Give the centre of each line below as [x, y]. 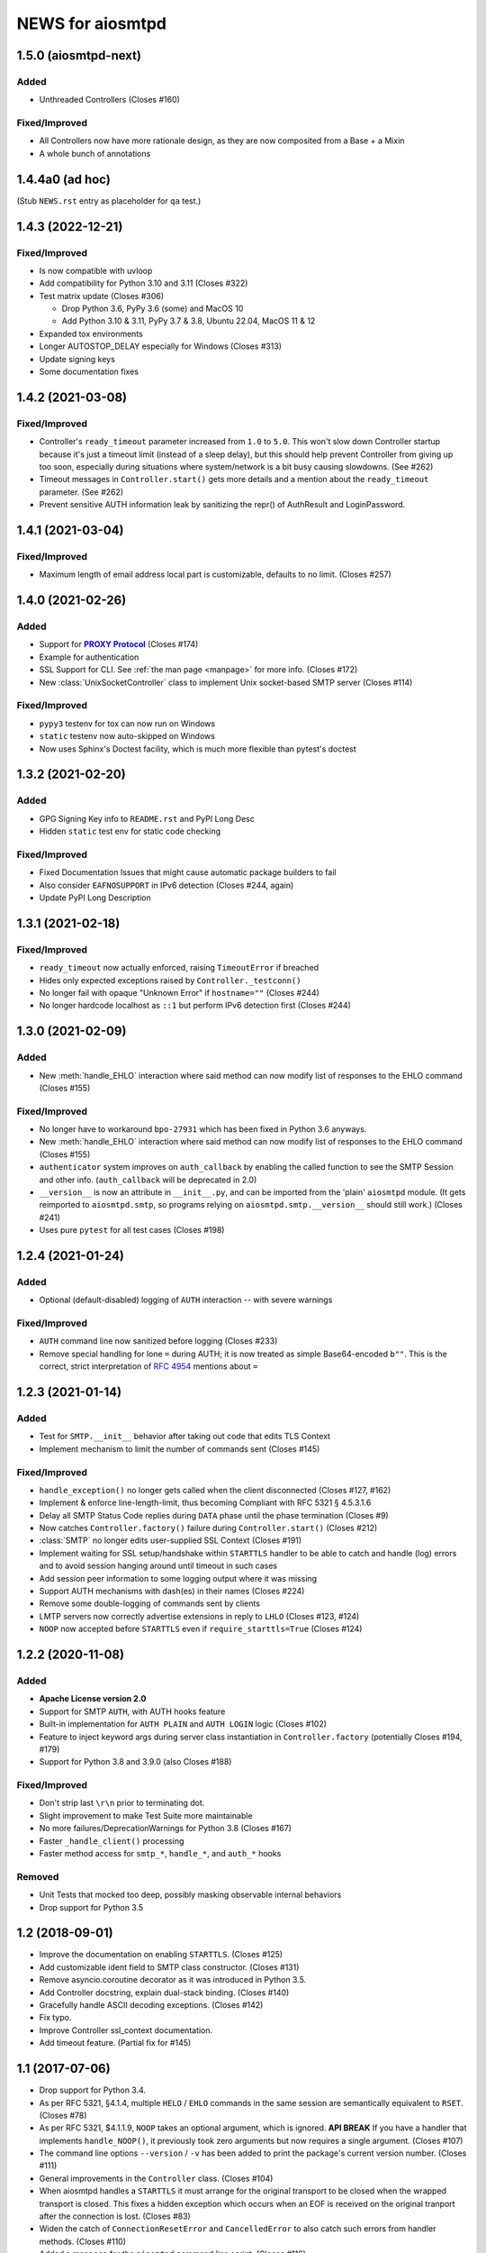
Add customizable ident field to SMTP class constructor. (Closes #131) [169, 1967]
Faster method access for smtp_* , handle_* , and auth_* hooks [160, 1854]
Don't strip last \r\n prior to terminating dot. [122, 1803]
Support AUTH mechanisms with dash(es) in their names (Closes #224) [172, 1592]
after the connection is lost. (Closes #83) [115, 2216]
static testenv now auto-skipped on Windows [127, 736]
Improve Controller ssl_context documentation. [126, 2030]
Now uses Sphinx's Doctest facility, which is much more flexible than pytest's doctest [198, 749]
